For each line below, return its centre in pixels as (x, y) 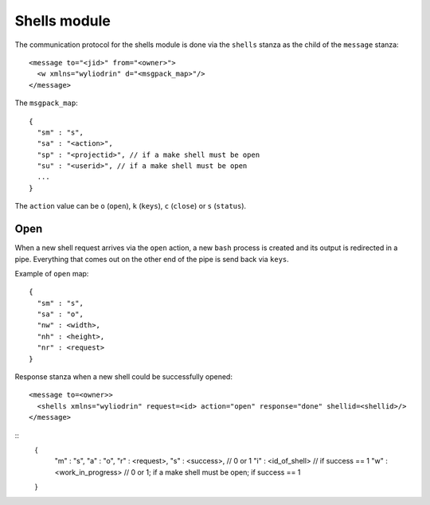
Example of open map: (52, 273)
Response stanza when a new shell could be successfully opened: (123, 377)
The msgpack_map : (47, 103)
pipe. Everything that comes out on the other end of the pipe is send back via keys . (152, 259)
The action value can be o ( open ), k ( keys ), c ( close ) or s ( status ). (131, 206)
